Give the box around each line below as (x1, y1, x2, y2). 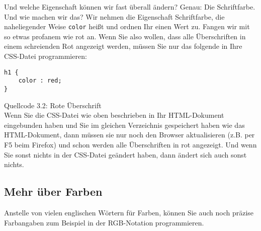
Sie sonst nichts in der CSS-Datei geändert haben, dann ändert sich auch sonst (4, 149, 247, 160)
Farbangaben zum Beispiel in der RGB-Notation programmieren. (4, 217, 204, 227)
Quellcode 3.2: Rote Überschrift (4, 100, 102, 110)
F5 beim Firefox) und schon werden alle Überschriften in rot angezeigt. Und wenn (4, 139, 257, 149)
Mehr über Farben (4, 184, 103, 199)
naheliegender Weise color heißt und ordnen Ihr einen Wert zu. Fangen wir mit (4, 21, 250, 32)
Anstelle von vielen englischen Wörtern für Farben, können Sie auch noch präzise (4, 207, 254, 217)
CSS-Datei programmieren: (4, 51, 87, 61)
